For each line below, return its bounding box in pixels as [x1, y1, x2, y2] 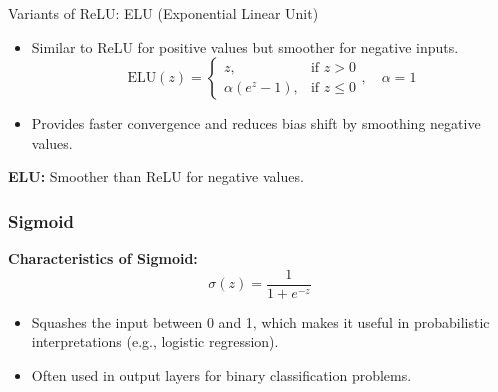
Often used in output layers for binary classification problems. [31, 365, 412, 386]
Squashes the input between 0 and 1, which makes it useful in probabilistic [31, 311, 490, 332]
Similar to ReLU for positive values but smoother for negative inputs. [31, 36, 459, 57]
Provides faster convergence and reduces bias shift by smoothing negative [31, 113, 481, 134]
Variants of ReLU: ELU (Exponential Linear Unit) [8, 3, 319, 23]
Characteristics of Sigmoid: [8, 248, 198, 269]
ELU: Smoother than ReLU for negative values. [8, 166, 304, 187]
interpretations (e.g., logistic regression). [31, 331, 279, 352]
